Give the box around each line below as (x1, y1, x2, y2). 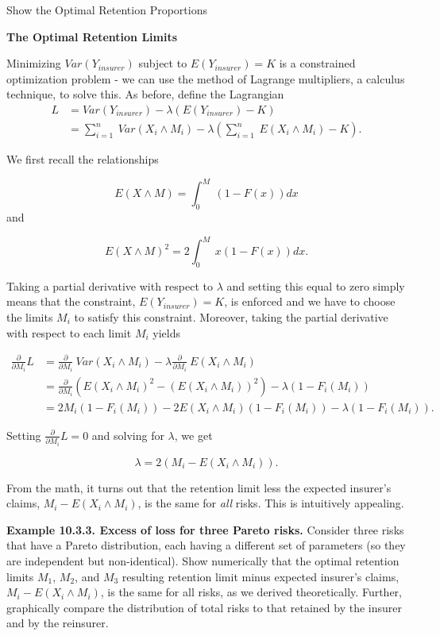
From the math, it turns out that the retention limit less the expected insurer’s (6, 479, 392, 495)
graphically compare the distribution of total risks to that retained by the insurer (6, 599, 403, 615)
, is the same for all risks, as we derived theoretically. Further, (100, 584, 402, 600)
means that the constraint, (6, 293, 136, 310)
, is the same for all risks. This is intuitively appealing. (137, 495, 404, 511)
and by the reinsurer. (6, 615, 109, 631)
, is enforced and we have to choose (224, 293, 396, 310)
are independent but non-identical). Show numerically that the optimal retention (6, 553, 399, 569)
